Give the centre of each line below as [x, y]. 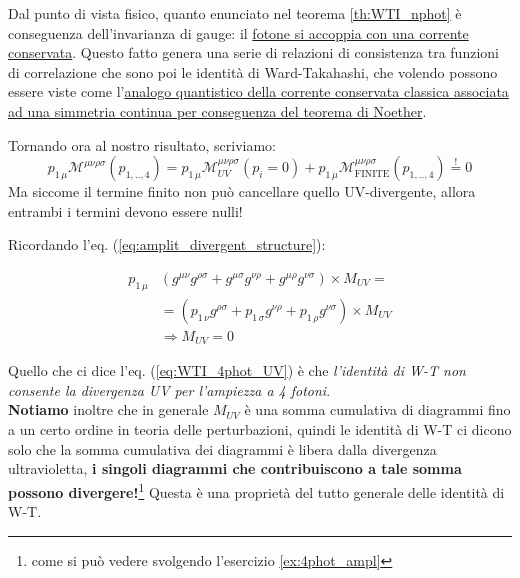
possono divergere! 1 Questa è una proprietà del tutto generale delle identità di [256, 490]
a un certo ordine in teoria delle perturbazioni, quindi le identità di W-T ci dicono [260, 429]
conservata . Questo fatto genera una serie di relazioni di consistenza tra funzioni [253, 52]
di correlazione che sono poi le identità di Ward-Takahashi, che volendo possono [253, 71]
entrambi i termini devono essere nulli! [125, 210]
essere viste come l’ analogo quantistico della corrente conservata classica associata [258, 91]
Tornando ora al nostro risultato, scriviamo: [142, 144]
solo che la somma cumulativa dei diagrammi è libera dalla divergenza [222, 448]
